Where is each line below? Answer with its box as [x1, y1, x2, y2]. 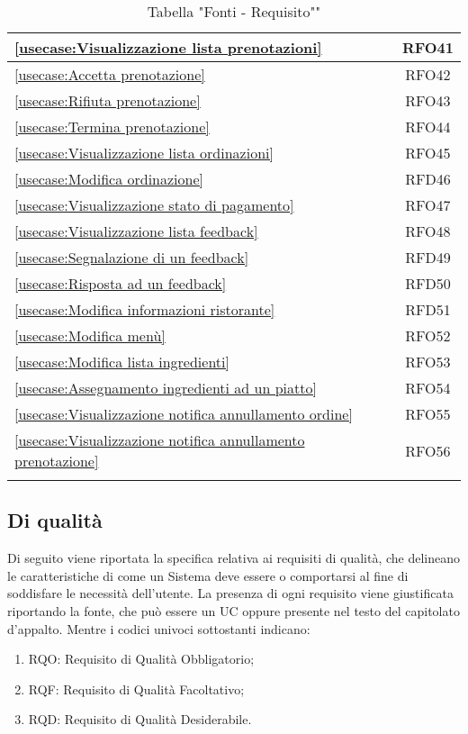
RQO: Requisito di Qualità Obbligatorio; [28, 649, 255, 668]
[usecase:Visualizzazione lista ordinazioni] [14, 142, 274, 163]
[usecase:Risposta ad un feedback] [14, 273, 227, 294]
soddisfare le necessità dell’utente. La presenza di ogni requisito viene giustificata [7, 584, 454, 603]
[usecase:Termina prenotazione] [14, 116, 210, 137]
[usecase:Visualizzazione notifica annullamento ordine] [14, 403, 353, 424]
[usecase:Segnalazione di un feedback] [14, 247, 249, 267]
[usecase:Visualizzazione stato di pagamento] [14, 195, 294, 215]
